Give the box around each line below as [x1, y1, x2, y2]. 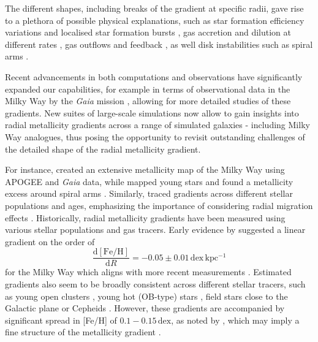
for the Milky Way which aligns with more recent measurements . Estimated [5, 265, 292, 278]
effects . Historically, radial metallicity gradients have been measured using [5, 211, 286, 224]
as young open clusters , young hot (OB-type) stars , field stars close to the [5, 289, 288, 302]
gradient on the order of [5, 235, 95, 248]
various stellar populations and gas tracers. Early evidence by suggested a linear [5, 223, 306, 236]
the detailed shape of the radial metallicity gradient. [5, 142, 201, 155]
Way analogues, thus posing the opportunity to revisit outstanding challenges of [5, 130, 305, 143]
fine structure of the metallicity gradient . [5, 325, 161, 338]
